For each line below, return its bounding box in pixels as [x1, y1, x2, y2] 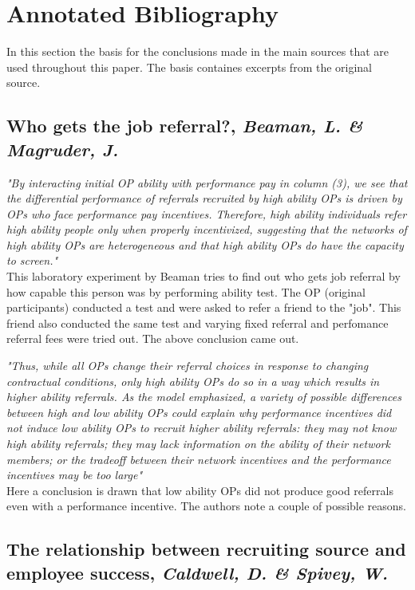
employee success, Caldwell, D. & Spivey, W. [6, 560, 389, 584]
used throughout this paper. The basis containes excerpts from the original [6, 58, 373, 75]
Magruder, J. [6, 136, 119, 161]
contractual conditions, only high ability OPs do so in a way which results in [6, 372, 380, 389]
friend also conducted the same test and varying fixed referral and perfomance [6, 314, 389, 331]
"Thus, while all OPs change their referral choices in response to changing [6, 357, 369, 374]
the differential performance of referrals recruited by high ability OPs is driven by [6, 190, 402, 206]
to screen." [6, 252, 58, 269]
